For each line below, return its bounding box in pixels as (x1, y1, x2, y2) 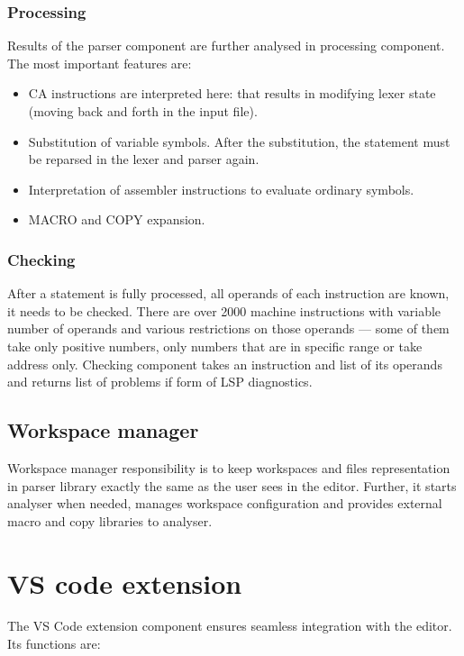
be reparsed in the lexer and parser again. (28, 150, 259, 169)
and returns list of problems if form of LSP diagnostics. (7, 372, 313, 391)
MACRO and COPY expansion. (28, 210, 205, 229)
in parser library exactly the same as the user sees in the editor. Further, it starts (7, 476, 457, 495)
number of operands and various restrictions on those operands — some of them (7, 319, 450, 338)
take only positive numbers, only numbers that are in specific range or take (7, 336, 423, 355)
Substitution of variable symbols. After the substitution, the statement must (28, 132, 450, 150)
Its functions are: (7, 634, 101, 653)
